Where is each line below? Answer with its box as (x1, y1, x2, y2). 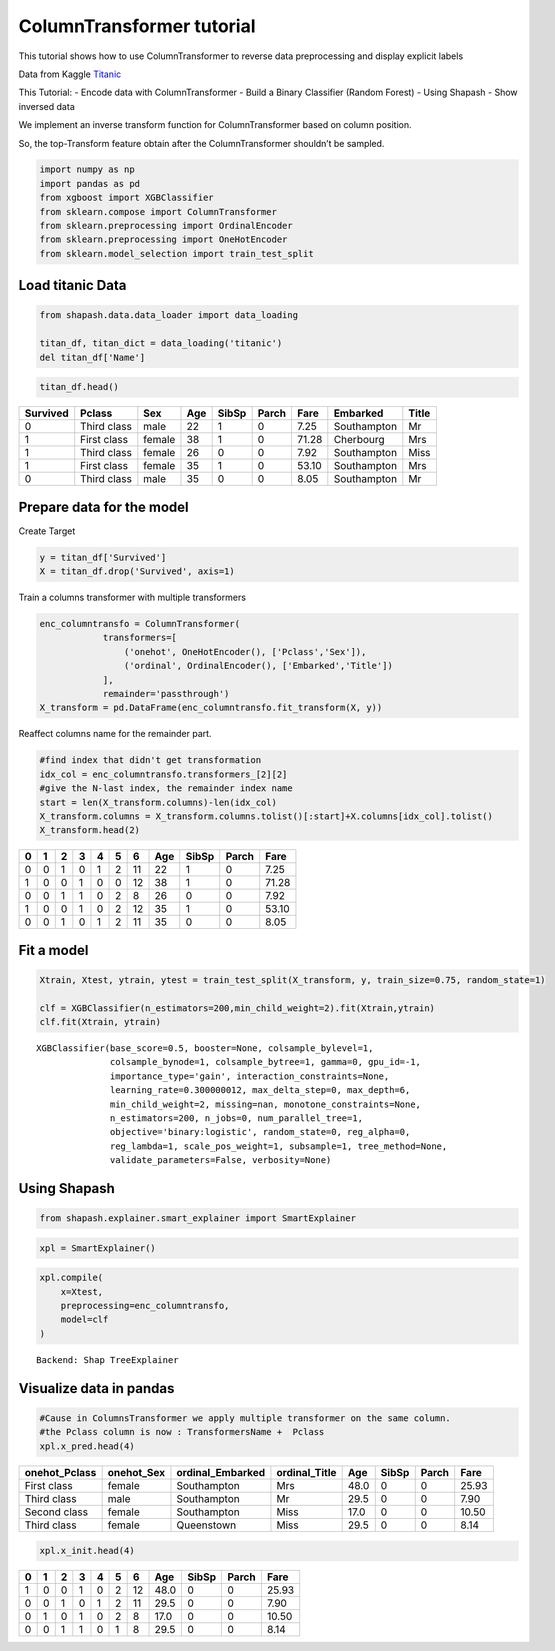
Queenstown (176, 1518, 237, 1532)
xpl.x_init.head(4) (39, 1545, 135, 1557)
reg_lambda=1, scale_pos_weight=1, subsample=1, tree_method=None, (110, 1140, 448, 1152)
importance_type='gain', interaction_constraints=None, (110, 1070, 390, 1082)
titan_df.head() (39, 381, 120, 393)
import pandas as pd (39, 178, 140, 189)
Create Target (18, 525, 76, 537)
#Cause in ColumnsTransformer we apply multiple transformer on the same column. (39, 1412, 452, 1424)
